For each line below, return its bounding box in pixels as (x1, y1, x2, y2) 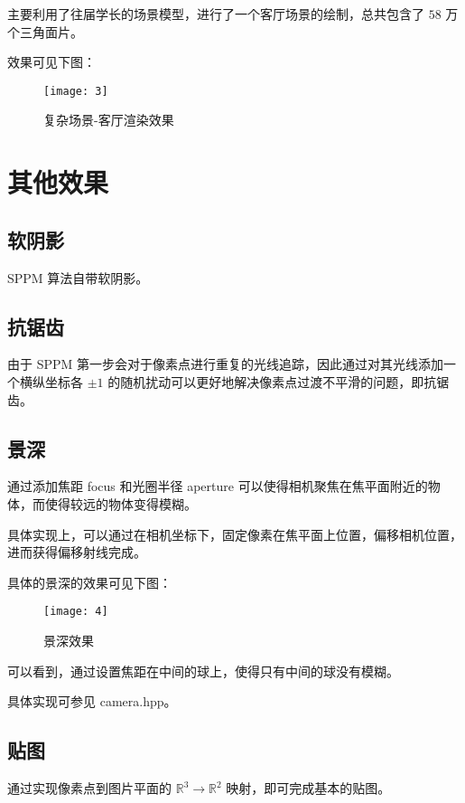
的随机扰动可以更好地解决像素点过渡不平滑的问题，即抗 (107, 373, 437, 391)
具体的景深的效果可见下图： (7, 572, 172, 591)
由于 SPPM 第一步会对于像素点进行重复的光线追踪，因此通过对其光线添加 (7, 354, 444, 373)
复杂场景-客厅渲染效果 (43, 110, 174, 129)
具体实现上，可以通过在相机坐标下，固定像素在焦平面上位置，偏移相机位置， (7, 524, 462, 543)
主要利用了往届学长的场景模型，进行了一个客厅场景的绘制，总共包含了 (7, 5, 424, 23)
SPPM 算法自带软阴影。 (7, 268, 149, 287)
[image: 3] (43, 84, 108, 98)
